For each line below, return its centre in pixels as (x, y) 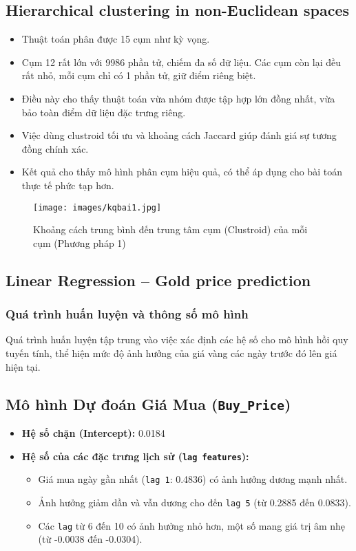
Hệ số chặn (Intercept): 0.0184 (93, 432)
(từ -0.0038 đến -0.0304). (90, 539)
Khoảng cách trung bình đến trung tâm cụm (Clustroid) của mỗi (170, 229)
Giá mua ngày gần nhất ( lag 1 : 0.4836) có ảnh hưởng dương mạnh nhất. (193, 479)
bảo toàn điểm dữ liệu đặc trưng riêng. (104, 112)
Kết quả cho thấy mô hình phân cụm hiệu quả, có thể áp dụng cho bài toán (182, 172)
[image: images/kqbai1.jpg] (97, 207)
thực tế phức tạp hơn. (68, 185)
